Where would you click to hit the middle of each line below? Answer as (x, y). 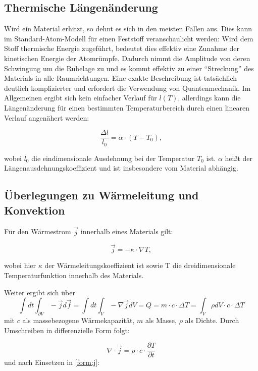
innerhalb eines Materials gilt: (127, 231)
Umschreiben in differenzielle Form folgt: (67, 330)
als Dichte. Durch (212, 320)
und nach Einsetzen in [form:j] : (52, 362)
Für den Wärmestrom (38, 231)
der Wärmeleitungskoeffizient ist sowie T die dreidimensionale (140, 265)
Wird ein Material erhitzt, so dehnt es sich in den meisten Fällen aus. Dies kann (128, 29)
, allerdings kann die (209, 98)
